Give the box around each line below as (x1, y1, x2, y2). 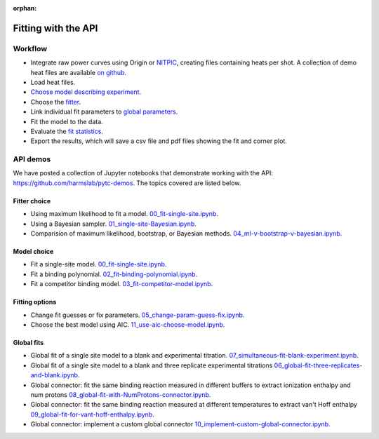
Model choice (13, 247, 54, 255)
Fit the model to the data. (30, 117, 103, 126)
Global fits (13, 338, 44, 346)
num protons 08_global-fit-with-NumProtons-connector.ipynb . (30, 390, 211, 399)
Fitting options (13, 298, 57, 306)
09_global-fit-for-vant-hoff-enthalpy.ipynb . (30, 410, 154, 419)
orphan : (13, 4, 37, 12)
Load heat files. (30, 78, 76, 86)
